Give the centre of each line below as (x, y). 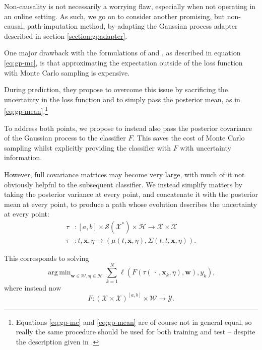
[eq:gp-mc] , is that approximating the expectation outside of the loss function (123, 62)
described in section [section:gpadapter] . (66, 36)
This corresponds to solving (47, 258)
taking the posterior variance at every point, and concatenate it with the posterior (131, 194)
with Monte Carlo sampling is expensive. (67, 72)
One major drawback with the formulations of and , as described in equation (122, 53)
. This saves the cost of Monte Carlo (189, 138)
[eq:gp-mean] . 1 (26, 110)
